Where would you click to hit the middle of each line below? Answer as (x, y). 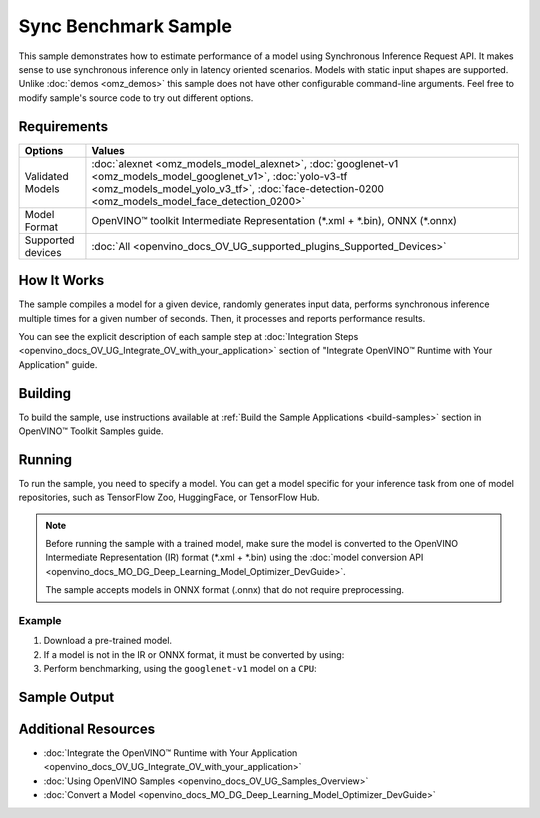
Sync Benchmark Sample (125, 26)
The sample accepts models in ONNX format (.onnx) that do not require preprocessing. (225, 590)
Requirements (63, 126)
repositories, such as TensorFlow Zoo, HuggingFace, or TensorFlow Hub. (169, 497)
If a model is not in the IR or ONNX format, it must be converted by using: (194, 654)
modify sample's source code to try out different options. (136, 97)
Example (40, 621)
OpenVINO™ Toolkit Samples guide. (91, 431)
